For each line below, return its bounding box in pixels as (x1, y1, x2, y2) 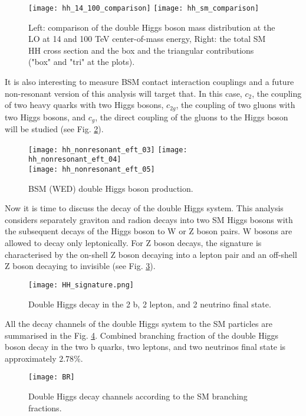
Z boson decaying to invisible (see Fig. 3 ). (5, 260, 156, 272)
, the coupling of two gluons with (176, 99, 295, 111)
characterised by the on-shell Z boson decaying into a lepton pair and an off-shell (5, 248, 297, 260)
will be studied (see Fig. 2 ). (5, 123, 104, 135)
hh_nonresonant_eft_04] (28, 155, 121, 164)
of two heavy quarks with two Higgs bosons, (5, 99, 164, 111)
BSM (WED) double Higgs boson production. (28, 182, 193, 194)
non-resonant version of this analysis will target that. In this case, (5, 87, 242, 99)
